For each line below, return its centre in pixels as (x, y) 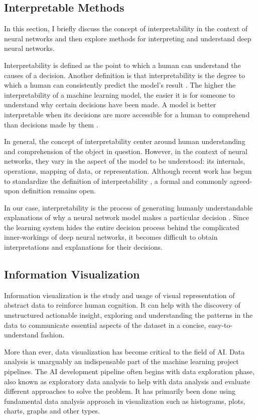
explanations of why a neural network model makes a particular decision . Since (127, 217)
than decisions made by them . (51, 124)
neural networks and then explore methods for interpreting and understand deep (128, 38)
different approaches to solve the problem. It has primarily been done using (120, 391)
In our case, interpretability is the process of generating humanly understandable (128, 207)
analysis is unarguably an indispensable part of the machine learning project (121, 361)
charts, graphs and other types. (52, 411)
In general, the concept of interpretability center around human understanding (125, 141)
